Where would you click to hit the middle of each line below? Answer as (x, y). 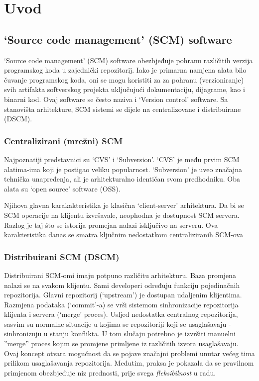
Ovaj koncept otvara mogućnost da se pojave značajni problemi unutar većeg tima (129, 353)
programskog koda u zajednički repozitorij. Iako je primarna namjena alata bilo (125, 70)
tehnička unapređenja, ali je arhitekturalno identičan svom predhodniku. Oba (122, 179)
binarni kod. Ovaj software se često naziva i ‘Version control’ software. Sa (116, 99)
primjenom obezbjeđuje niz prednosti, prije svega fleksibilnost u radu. (110, 372)
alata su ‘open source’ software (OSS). (62, 188)
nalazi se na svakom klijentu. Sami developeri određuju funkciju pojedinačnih (122, 285)
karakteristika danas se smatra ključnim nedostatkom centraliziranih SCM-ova (124, 235)
